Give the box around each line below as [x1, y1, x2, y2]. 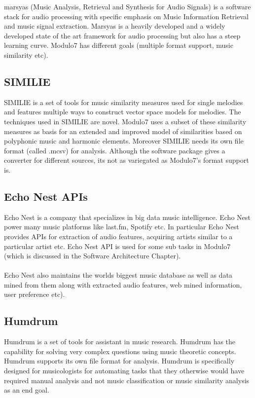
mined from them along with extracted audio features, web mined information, [4, 279, 242, 289]
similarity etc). [4, 49, 48, 60]
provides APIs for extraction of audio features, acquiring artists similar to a [4, 231, 233, 241]
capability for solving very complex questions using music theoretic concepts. [4, 346, 236, 356]
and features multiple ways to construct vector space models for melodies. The [4, 107, 241, 117]
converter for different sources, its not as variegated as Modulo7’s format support [4, 155, 249, 165]
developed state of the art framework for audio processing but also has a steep [4, 30, 241, 40]
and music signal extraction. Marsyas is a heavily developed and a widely [4, 21, 225, 31]
